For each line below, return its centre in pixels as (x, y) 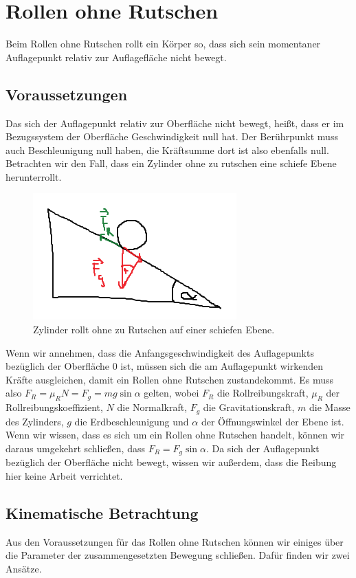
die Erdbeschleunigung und (132, 421)
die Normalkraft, (152, 407)
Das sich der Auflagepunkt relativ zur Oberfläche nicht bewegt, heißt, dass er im (175, 123)
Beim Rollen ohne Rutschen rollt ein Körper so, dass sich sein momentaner (163, 44)
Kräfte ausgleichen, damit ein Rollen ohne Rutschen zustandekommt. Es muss (170, 379)
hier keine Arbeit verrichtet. (64, 475)
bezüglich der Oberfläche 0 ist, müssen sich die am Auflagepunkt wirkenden (165, 366)
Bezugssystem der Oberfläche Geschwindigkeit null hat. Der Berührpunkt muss (172, 136)
